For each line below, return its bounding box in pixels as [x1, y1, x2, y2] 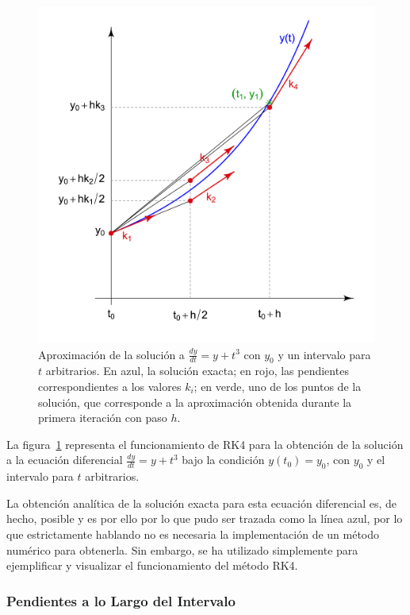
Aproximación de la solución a [38, 346, 185, 362]
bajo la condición [182, 451, 265, 468]
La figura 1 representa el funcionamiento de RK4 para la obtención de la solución [6, 435, 404, 452]
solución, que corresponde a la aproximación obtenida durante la [38, 393, 352, 410]
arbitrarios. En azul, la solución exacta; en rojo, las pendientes [45, 362, 349, 379]
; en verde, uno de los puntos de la [194, 377, 362, 394]
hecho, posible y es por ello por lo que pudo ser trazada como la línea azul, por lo [6, 510, 403, 527]
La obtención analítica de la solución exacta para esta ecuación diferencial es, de [6, 494, 397, 511]
